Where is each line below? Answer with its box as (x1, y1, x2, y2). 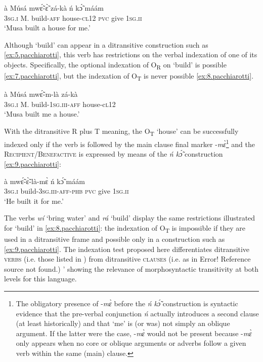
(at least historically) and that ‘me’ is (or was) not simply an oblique (16, 318, 230, 329)
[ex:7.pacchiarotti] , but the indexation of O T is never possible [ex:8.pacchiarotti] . (4, 70, 254, 82)
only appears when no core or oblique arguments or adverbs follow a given (16, 338, 246, 348)
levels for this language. (4, 273, 77, 284)
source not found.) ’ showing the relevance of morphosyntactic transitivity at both (4, 263, 258, 274)
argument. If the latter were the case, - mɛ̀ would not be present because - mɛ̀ (16, 328, 252, 338)
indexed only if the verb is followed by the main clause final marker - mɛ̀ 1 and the (4, 137, 255, 149)
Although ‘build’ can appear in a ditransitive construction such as (4, 39, 208, 50)
